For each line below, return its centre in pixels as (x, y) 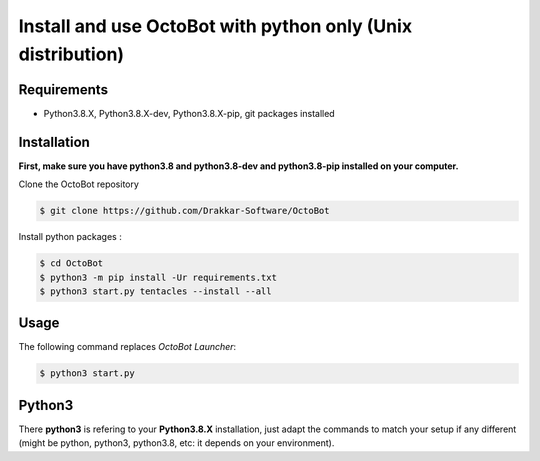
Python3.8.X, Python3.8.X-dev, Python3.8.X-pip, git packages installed (189, 113)
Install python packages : (70, 237)
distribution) (71, 54)
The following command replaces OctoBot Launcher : (127, 347)
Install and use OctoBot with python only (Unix (215, 26)
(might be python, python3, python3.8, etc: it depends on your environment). (176, 443)
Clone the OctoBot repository (79, 184)
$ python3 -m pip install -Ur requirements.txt (158, 277)
